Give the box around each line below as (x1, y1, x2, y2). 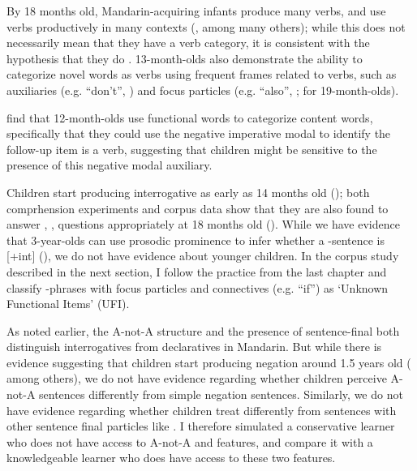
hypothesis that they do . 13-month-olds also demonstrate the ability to (6, 49, 363, 66)
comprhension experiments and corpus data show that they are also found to (6, 199, 389, 216)
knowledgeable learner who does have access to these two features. (6, 449, 336, 466)
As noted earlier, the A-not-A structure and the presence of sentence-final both (6, 322, 400, 339)
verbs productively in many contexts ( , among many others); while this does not (6, 18, 406, 35)
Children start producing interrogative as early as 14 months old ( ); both (6, 183, 370, 200)
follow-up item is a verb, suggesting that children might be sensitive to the (6, 140, 377, 157)
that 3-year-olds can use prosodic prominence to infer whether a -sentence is (6, 231, 385, 248)
